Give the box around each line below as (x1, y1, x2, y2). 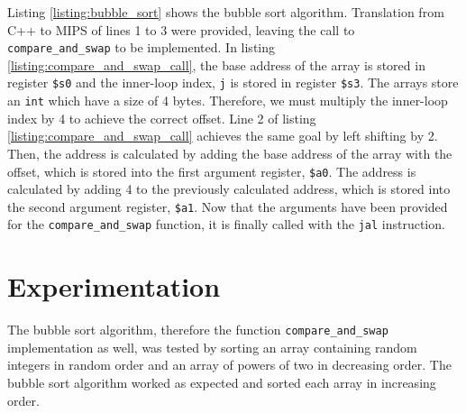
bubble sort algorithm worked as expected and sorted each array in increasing (7, 373, 436, 392)
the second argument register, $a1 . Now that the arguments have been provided (7, 197, 448, 216)
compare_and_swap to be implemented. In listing (7, 38, 276, 57)
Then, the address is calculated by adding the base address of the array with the (7, 143, 452, 162)
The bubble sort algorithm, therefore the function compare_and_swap (7, 320, 388, 339)
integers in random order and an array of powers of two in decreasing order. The (7, 355, 452, 374)
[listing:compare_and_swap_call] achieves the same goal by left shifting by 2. (7, 126, 438, 145)
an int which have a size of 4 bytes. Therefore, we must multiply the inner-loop (7, 91, 448, 110)
